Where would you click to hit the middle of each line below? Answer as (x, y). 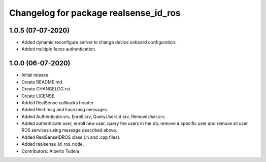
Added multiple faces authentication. (59, 49)
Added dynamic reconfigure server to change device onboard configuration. (99, 42)
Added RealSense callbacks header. (58, 102)
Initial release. (35, 75)
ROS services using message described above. (69, 130)
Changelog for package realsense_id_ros (95, 13)
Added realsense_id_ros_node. (53, 144)
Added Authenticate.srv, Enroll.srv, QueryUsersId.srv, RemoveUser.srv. (94, 117)
